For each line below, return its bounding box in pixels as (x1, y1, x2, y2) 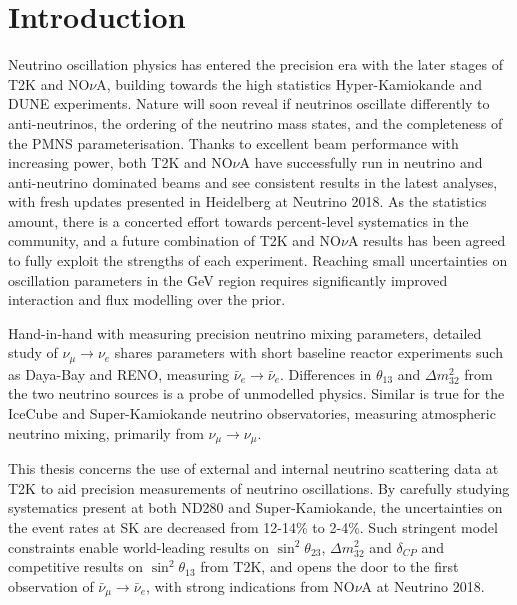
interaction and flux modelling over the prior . (8, 289, 286, 310)
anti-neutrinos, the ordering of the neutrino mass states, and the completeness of (8, 112, 503, 133)
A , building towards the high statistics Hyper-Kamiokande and (96, 73, 483, 94)
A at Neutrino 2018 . (361, 575, 485, 596)
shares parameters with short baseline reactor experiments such (114, 342, 503, 363)
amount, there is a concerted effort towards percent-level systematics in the (8, 210, 469, 231)
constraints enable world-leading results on (8, 536, 269, 557)
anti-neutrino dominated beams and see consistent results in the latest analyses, (8, 171, 498, 192)
